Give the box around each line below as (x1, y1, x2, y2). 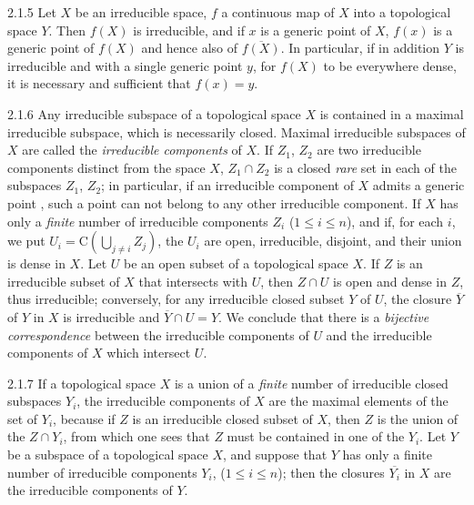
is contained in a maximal (319, 104, 464, 123)
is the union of (377, 409, 459, 428)
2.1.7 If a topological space (7, 373, 156, 392)
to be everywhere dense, (323, 56, 457, 75)
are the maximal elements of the (268, 391, 449, 410)
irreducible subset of (7, 271, 120, 290)
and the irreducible (326, 325, 432, 344)
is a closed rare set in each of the (274, 157, 457, 177)
